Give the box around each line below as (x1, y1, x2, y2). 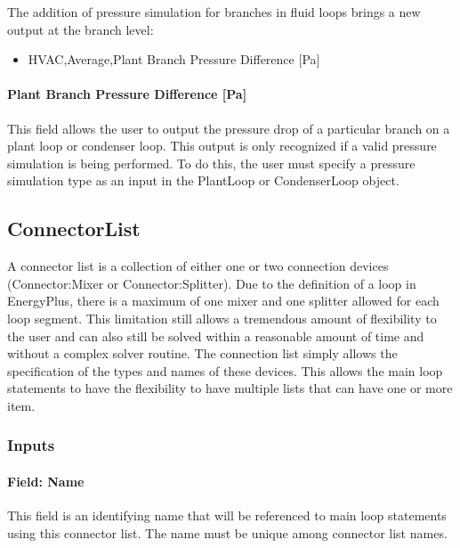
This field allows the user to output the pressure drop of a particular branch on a (7, 119, 450, 137)
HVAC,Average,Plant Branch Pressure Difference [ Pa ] (28, 50, 320, 69)
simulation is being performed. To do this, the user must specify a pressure (7, 153, 416, 172)
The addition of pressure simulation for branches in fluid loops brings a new (7, 3, 421, 20)
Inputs (7, 434, 55, 456)
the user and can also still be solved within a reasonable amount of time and (7, 326, 424, 345)
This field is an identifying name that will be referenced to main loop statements (7, 506, 447, 525)
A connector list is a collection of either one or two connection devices (7, 257, 389, 275)
